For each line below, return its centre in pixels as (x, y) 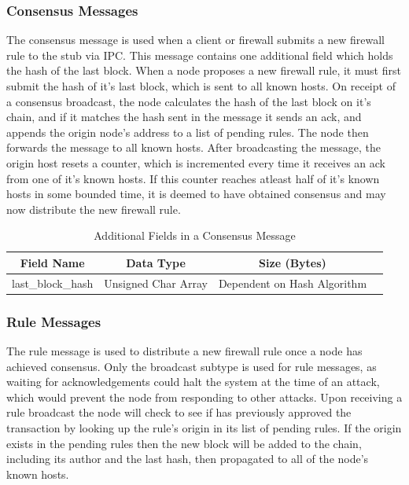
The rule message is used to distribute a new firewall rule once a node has (184, 351)
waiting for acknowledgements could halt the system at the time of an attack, (193, 382)
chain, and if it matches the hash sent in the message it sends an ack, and (184, 117)
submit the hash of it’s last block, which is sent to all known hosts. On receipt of (201, 86)
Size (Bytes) (293, 262)
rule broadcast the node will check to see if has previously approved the (179, 412)
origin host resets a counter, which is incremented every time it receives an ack (196, 162)
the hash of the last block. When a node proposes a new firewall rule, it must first (204, 70)
